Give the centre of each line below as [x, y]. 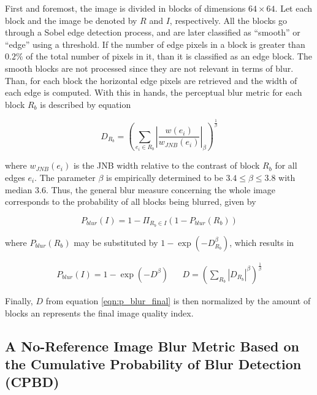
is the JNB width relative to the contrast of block [166, 165]
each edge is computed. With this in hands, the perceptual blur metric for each [154, 92]
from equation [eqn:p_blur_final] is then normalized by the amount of [178, 300]
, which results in [262, 242]
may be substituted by [116, 242]
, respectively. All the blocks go [228, 20]
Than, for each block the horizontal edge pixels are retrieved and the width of [151, 80]
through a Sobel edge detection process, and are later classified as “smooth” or [153, 32]
